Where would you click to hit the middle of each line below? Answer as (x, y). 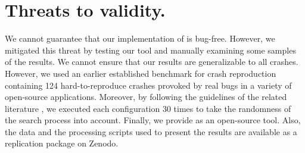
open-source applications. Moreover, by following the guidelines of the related (146, 97)
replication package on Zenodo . (62, 143)
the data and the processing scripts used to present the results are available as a (151, 131)
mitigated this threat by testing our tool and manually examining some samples (150, 50)
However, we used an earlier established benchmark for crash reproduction (141, 73)
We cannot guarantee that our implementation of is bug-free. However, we (140, 38)
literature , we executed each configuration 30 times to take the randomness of (148, 108)
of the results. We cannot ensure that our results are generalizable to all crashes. (152, 62)
